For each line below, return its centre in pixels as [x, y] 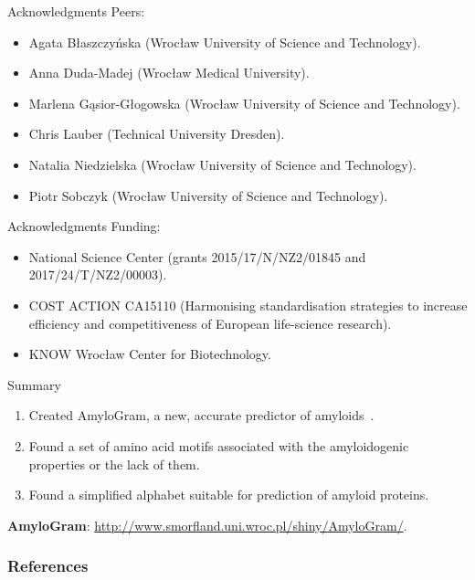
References [48, 566]
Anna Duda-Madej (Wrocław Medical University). [169, 73]
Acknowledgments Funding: [84, 226]
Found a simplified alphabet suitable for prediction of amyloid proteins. [229, 495]
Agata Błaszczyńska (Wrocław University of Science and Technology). [225, 42]
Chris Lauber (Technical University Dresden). [157, 134]
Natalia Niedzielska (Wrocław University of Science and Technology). [222, 164]
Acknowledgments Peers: [76, 11]
